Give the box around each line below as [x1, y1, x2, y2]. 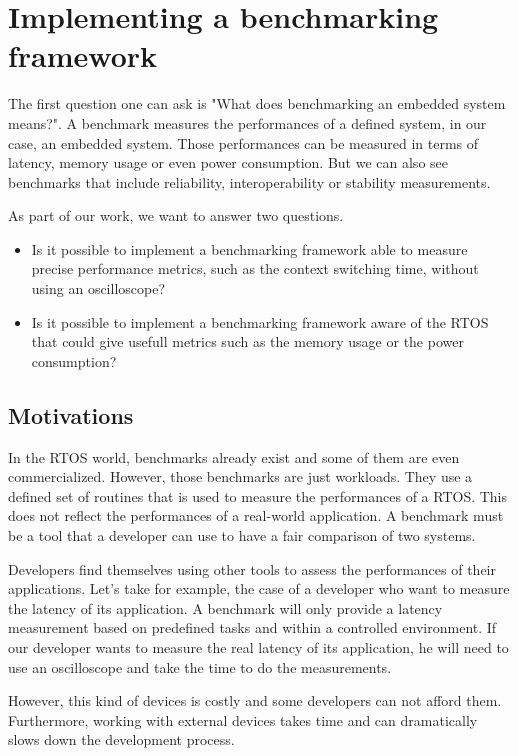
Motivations [8, 399, 134, 430]
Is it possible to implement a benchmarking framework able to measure [31, 238, 468, 259]
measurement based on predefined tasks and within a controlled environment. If [8, 617, 497, 638]
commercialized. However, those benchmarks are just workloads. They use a [8, 466, 473, 487]
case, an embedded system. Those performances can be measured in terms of [8, 132, 479, 153]
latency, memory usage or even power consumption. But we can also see [8, 152, 448, 173]
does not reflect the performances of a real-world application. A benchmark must [8, 505, 504, 526]
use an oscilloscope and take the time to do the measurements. [8, 656, 392, 677]
